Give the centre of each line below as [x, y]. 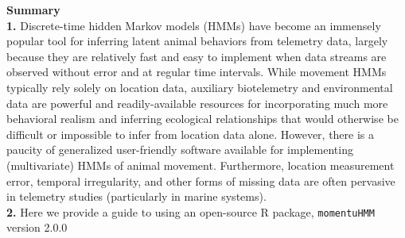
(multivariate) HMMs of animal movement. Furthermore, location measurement [201, 165]
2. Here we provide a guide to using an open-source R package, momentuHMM [191, 211]
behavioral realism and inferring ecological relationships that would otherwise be [202, 119]
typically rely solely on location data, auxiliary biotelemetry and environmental [200, 87]
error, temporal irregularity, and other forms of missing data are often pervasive [201, 180]
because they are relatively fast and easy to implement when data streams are [197, 56]
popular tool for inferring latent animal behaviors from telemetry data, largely [197, 41]
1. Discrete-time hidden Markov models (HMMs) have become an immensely [194, 25]
